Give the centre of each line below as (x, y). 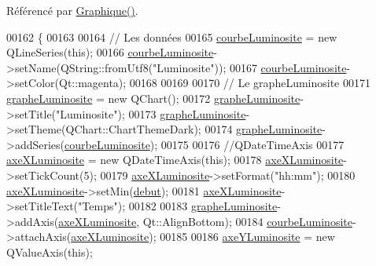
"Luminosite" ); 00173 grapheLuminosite (151, 113)
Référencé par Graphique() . (72, 10)
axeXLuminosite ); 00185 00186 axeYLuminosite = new (203, 237)
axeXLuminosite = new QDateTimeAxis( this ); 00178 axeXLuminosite (175, 160)
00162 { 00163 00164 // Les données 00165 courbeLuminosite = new (172, 36)
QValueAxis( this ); (50, 251)
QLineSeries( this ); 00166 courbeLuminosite (110, 52)
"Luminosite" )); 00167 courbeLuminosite (250, 67)
